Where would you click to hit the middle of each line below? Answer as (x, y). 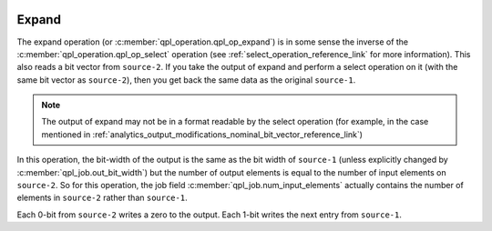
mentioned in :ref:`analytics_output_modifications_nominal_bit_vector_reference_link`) (202, 134)
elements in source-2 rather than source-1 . (102, 198)
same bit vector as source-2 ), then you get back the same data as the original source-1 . (186, 80)
